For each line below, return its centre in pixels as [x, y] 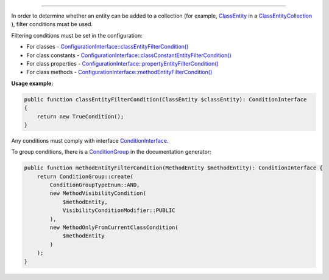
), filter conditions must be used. [52, 24]
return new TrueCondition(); [80, 116]
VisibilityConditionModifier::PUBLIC [119, 210]
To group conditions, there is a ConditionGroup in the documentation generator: [111, 152]
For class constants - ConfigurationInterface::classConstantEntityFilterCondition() [129, 55]
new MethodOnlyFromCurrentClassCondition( [114, 227]
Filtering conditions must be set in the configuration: [77, 35]
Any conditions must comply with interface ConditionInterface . [90, 140]
